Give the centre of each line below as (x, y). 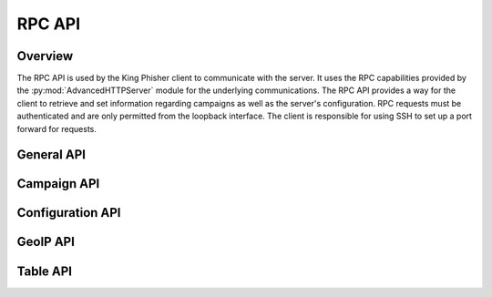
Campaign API (58, 184)
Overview (45, 56)
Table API (45, 271)
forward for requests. (57, 128)
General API (51, 155)
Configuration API (69, 213)
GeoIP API (46, 242)
